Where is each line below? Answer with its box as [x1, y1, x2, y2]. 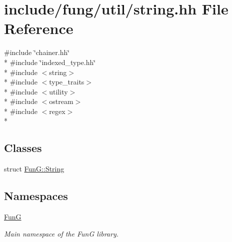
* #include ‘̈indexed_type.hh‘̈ [4, 56, 96, 67]
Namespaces [4, 188, 68, 203]
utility [49, 86, 68, 96]
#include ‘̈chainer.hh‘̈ [4, 47, 70, 57]
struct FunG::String [4, 163, 64, 174]
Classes [4, 140, 42, 155]
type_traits [49, 76, 84, 87]
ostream [49, 96, 73, 106]
